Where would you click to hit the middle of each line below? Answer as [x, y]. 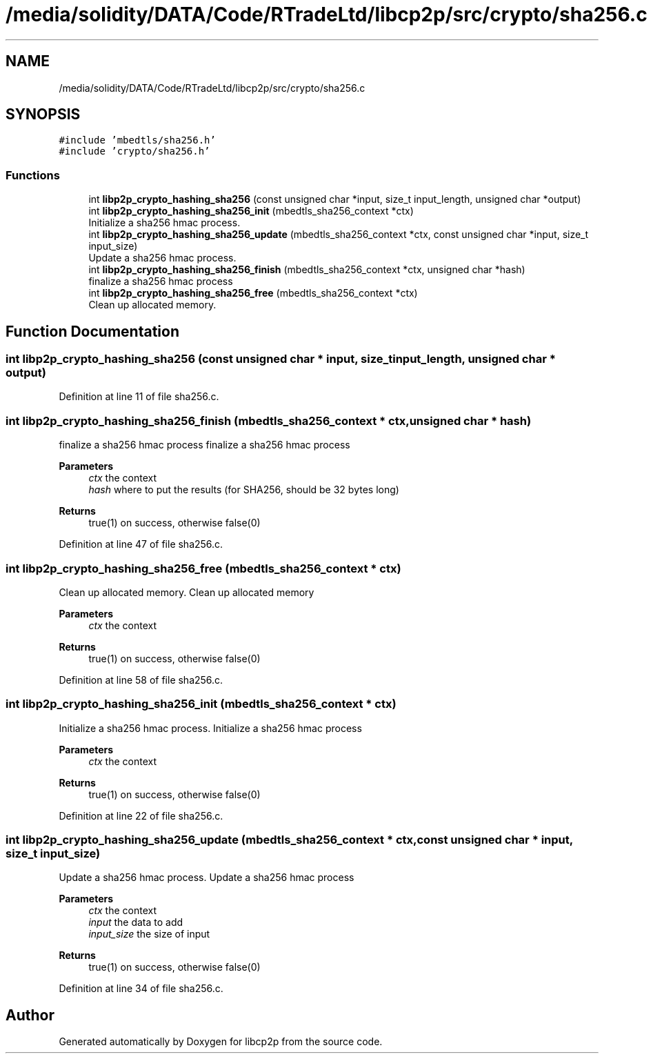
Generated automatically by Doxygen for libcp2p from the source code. [221, 1042]
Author [30, 1015]
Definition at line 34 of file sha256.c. [141, 989]
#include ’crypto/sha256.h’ [134, 151]
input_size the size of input [149, 934]
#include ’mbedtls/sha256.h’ [137, 140]
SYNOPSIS [43, 115]
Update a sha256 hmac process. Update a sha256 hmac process [207, 878]
